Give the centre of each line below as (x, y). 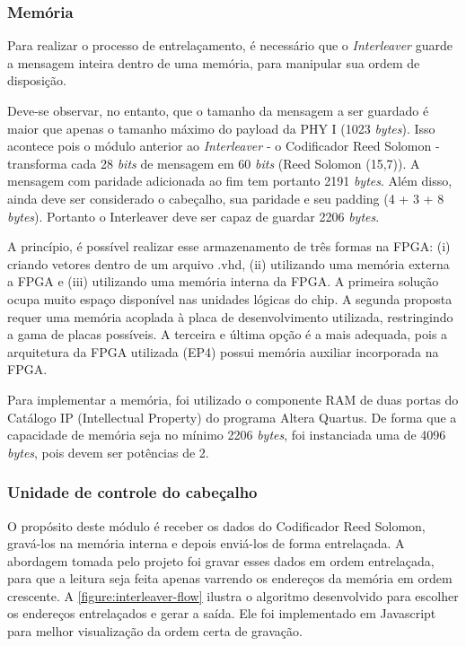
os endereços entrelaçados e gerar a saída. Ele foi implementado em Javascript (222, 613)
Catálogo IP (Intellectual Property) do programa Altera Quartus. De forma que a (232, 417)
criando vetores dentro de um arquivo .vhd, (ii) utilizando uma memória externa (229, 263)
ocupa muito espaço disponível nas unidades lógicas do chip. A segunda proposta (230, 298)
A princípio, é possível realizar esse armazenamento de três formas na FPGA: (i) (229, 246)
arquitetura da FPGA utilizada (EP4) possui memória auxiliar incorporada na (223, 351)
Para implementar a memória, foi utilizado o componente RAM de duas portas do (233, 399)
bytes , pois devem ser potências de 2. (108, 452)
